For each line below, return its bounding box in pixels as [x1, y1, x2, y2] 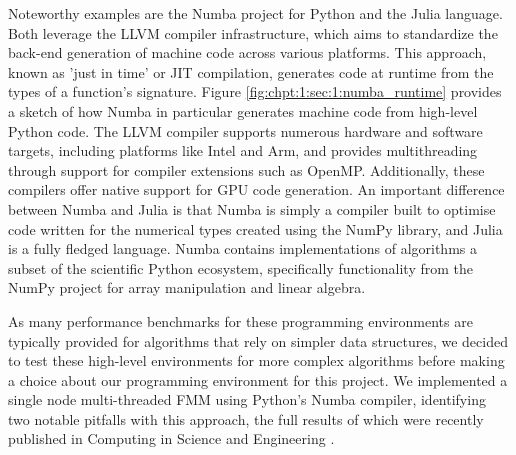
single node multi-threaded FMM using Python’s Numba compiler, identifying [8, 389, 486, 410]
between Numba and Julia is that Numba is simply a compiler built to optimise [8, 198, 496, 219]
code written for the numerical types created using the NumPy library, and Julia [8, 218, 503, 239]
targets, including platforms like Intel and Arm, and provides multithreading [8, 140, 478, 161]
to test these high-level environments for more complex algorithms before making [8, 350, 505, 371]
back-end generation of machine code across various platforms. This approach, [8, 42, 487, 63]
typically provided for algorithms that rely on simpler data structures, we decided [8, 330, 508, 351]
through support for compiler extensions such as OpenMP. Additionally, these [8, 159, 485, 180]
